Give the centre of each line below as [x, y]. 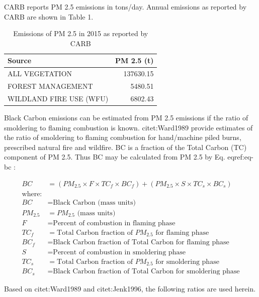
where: [32, 194]
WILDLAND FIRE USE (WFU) [58, 98]
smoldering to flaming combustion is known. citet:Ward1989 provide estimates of [128, 127]
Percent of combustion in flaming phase [114, 223]
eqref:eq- [240, 157]
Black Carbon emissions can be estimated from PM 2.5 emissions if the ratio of [126, 117]
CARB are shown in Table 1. [49, 16]
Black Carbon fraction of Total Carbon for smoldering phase [146, 272]
